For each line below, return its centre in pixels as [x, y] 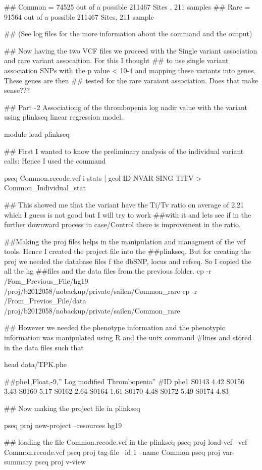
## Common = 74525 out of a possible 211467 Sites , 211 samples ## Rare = [127, 7]
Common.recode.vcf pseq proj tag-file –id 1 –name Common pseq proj [112, 452]
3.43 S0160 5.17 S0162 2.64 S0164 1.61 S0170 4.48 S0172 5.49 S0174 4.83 [116, 391]
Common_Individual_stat [45, 188]
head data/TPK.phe [35, 364]
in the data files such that [44, 347]
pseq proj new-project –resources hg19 [63, 425]
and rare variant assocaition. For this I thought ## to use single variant [116, 60]
